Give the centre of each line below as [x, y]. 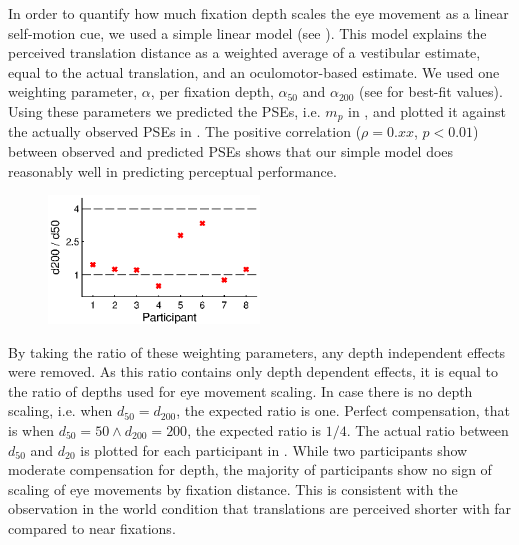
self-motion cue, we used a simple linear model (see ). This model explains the [247, 32]
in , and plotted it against [427, 110]
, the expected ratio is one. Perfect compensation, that [343, 410]
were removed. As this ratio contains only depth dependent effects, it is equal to [253, 371]
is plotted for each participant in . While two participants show [274, 449]
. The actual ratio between [427, 429]
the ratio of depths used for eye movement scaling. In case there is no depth [240, 390]
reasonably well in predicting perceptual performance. [172, 170]
